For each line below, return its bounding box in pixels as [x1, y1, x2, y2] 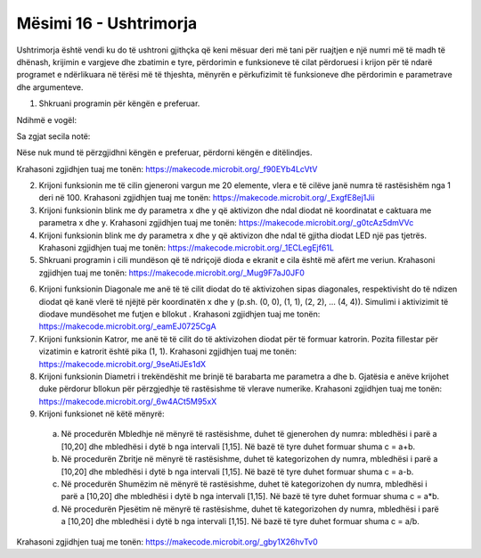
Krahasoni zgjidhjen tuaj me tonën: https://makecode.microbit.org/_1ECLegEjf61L [38, 242, 334, 253]
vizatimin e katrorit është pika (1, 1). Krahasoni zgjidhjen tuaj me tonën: [38, 346, 298, 357]
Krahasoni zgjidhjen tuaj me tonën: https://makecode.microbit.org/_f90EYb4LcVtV [16, 163, 318, 174]
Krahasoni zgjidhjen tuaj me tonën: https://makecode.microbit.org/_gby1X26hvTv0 [16, 536, 318, 547]
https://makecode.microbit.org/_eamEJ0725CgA [38, 321, 217, 332]
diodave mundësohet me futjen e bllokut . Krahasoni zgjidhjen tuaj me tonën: [38, 308, 321, 319]
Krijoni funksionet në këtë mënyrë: [38, 408, 165, 419]
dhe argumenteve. [16, 81, 84, 93]
